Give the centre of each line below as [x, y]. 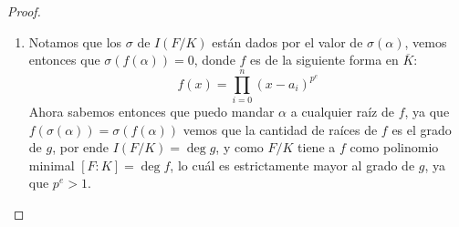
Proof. [24, 11]
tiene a [317, 147]
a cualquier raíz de [342, 111]
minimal [52, 165]
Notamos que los [75, 41]
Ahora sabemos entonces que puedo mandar [151, 111]
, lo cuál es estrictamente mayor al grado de [292, 165]
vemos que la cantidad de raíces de [280, 129]
